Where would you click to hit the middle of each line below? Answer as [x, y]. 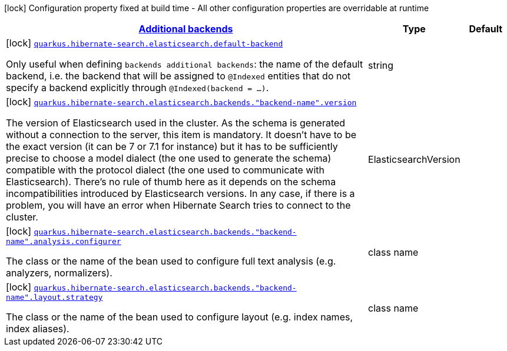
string [381, 65]
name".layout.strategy [54, 297]
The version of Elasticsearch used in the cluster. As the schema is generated [176, 123]
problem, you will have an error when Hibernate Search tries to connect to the [178, 205]
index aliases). [38, 329]
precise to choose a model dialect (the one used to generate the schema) [169, 158]
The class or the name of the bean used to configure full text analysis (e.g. [171, 261]
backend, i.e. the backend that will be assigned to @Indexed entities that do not [178, 76]
